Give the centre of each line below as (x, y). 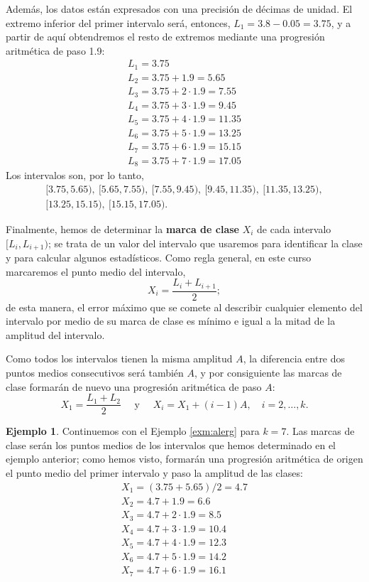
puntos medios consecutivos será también (95, 372)
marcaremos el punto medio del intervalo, (96, 271)
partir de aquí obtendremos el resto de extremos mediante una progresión (165, 37)
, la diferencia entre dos (294, 359)
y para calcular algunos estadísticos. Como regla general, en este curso (159, 257)
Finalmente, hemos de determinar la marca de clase (122, 228)
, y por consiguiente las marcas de (268, 372)
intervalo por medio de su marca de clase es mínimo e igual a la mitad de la (171, 321)
